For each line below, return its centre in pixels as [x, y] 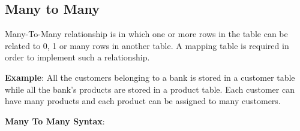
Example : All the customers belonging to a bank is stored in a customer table [150, 77]
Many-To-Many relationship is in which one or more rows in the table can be [146, 34]
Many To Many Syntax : [55, 121]
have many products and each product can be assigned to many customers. [143, 101]
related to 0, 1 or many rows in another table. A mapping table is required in [147, 45]
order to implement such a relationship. [77, 57]
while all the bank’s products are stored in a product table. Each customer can [150, 89]
